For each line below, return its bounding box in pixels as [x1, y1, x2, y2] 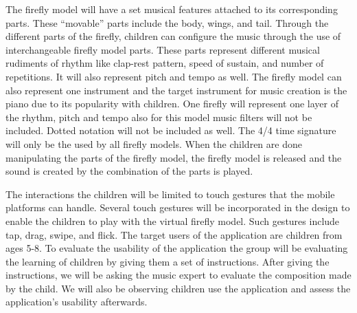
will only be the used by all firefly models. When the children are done [5, 136, 302, 151]
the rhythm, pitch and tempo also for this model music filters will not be [5, 109, 312, 124]
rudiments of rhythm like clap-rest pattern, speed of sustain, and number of [5, 56, 324, 70]
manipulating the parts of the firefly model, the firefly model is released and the [5, 150, 342, 164]
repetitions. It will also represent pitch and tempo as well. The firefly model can [5, 69, 342, 83]
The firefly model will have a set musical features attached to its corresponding [5, 2, 338, 16]
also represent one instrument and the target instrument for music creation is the [5, 83, 347, 97]
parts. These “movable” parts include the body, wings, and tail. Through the [5, 15, 329, 30]
